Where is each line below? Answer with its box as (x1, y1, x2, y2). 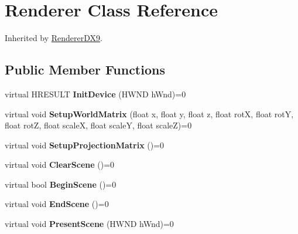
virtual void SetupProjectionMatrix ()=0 (5, 138, 165, 151)
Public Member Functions (5, 60, 165, 79)
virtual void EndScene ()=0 (5, 198, 109, 210)
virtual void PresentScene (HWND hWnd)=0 (5, 218, 174, 230)
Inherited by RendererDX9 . (5, 32, 102, 44)
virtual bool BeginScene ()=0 (5, 178, 117, 190)
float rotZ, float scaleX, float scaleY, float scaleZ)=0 (5, 119, 192, 131)
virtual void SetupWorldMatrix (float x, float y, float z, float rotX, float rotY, (5, 107, 294, 120)
